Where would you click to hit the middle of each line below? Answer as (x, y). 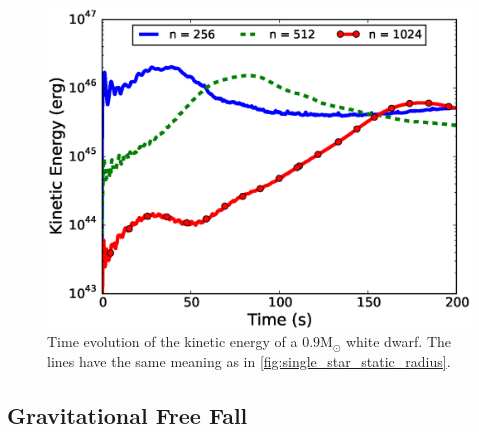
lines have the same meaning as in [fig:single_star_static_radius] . (249, 360)
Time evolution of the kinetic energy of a (172, 341)
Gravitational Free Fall (127, 414)
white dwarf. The (398, 341)
